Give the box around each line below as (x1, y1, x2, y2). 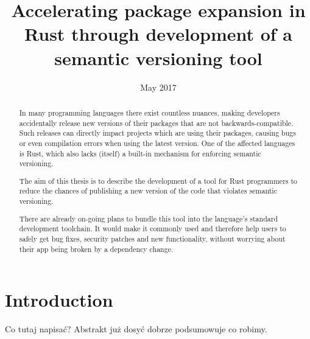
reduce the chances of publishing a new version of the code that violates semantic (19, 186, 277, 196)
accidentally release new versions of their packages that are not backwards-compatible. (19, 117, 294, 128)
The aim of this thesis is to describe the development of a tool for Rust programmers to (19, 175, 298, 186)
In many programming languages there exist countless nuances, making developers (19, 107, 280, 117)
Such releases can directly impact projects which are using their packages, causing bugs (19, 128, 296, 138)
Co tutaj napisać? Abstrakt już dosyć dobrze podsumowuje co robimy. (5, 323, 267, 335)
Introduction (5, 287, 113, 312)
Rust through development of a (24, 21, 293, 46)
